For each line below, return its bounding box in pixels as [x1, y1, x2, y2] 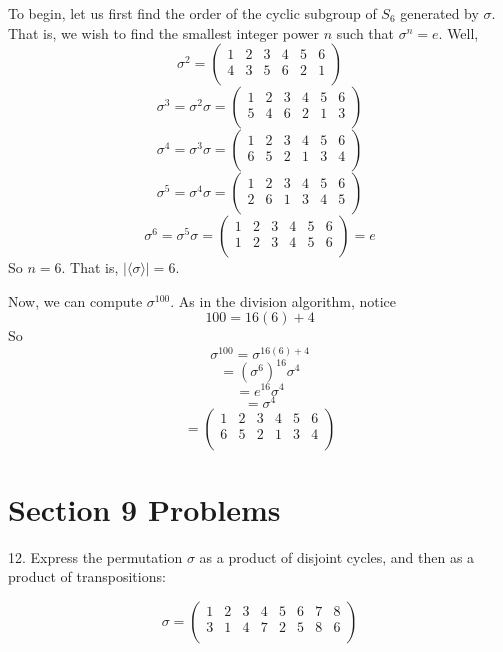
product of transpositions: [8, 566, 166, 587]
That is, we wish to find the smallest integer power [8, 22, 320, 43]
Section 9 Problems [8, 488, 281, 529]
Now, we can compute [8, 290, 143, 311]
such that [336, 22, 395, 43]
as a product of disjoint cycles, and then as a [199, 546, 475, 567]
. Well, [438, 22, 479, 43]
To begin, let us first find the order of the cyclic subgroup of [8, 3, 377, 23]
